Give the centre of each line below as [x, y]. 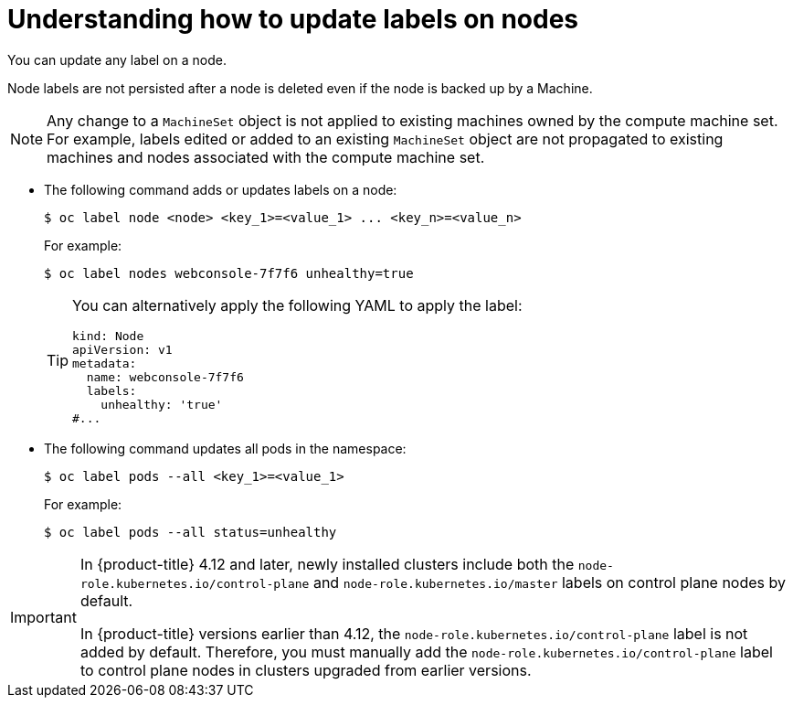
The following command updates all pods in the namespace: [225, 448]
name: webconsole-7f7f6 [165, 377]
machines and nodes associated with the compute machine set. [266, 157]
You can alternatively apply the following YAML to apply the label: [297, 305]
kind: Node [108, 336]
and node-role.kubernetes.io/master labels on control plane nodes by [549, 582]
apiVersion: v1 [122, 349]
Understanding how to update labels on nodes [293, 19]
